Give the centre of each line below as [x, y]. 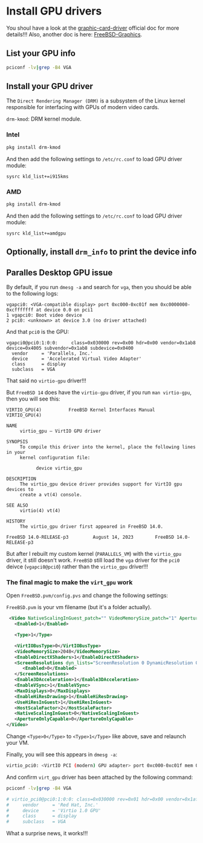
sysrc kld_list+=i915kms [37, 176]
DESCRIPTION [21, 479]
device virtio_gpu [59, 468]
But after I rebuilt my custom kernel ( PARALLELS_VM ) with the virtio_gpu [94, 553]
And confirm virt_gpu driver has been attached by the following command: [100, 777]
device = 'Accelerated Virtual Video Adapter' [77, 359]
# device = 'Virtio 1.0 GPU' [54, 810]
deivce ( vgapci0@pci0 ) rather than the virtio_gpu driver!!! [77, 566]
